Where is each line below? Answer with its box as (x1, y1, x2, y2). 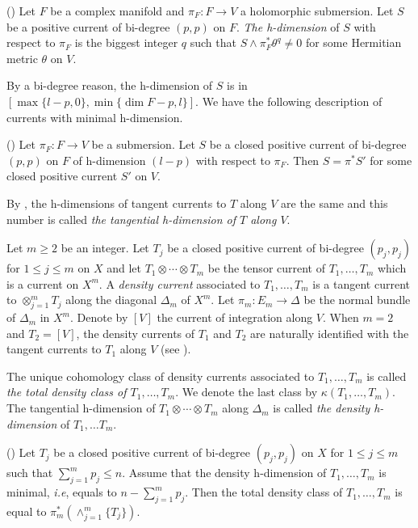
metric (6, 49, 38, 66)
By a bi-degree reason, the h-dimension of (6, 77, 213, 94)
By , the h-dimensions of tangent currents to (6, 194, 227, 211)
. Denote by (70, 309, 128, 326)
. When (323, 309, 359, 326)
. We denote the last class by (175, 383, 318, 400)
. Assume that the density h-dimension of (122, 464, 327, 481)
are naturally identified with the (250, 324, 409, 341)
